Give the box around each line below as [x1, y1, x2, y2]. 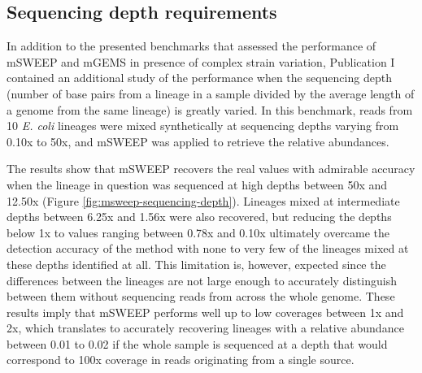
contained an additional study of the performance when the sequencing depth [7, 69, 392, 86]
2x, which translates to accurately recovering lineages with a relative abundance [7, 319, 404, 336]
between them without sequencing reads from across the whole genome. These [7, 288, 395, 305]
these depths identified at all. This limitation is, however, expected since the [7, 255, 386, 272]
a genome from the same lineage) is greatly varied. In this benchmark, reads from [7, 101, 413, 118]
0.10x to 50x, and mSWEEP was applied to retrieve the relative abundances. [7, 132, 389, 150]
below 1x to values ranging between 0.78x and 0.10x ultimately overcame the [7, 223, 390, 241]
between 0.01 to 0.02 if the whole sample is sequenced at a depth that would [7, 335, 388, 352]
